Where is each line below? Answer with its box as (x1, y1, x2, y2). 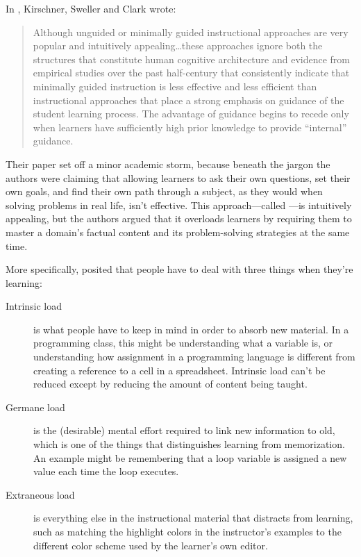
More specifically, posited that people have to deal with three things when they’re (6, 262, 353, 276)
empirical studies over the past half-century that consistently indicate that (33, 65, 350, 80)
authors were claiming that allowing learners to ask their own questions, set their (6, 170, 351, 185)
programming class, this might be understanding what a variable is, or (33, 335, 333, 350)
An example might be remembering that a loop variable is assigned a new (33, 450, 347, 465)
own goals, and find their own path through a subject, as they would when (6, 184, 323, 199)
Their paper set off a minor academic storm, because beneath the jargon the (6, 156, 330, 171)
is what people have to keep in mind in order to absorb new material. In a (33, 322, 349, 336)
